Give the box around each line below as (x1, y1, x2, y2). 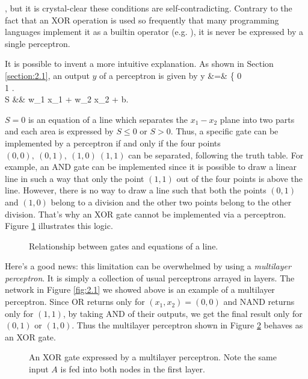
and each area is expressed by (5, 125, 114, 137)
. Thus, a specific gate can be (170, 125, 279, 137)
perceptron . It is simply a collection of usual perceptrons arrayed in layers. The (5, 271, 295, 284)
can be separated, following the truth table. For (128, 148, 304, 161)
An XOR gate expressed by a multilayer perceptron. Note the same (29, 351, 277, 363)
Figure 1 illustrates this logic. (5, 219, 113, 232)
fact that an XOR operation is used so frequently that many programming (5, 13, 279, 26)
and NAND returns (223, 295, 295, 308)
